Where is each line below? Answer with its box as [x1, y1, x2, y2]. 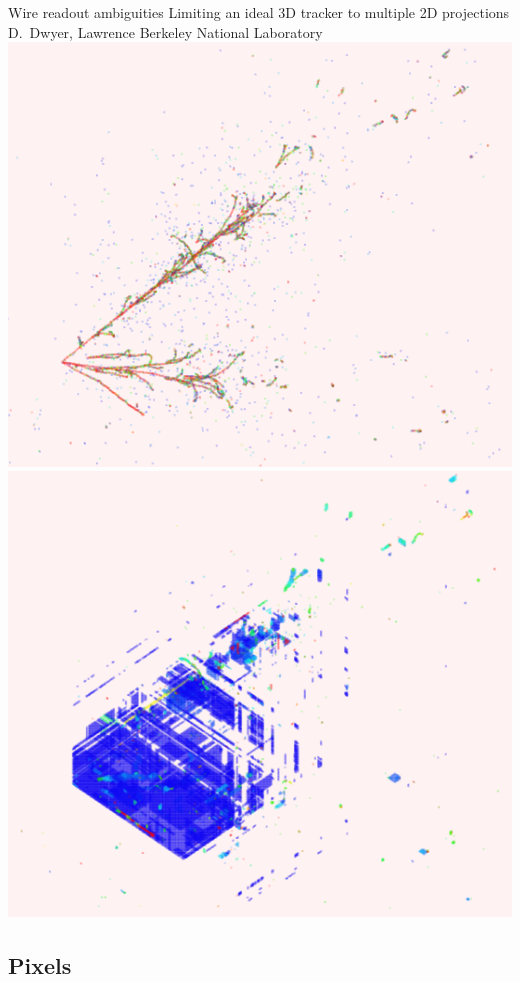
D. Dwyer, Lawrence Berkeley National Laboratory [8, 21, 323, 42]
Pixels [8, 949, 72, 980]
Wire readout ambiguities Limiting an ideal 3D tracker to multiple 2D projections [8, 2, 510, 22]
